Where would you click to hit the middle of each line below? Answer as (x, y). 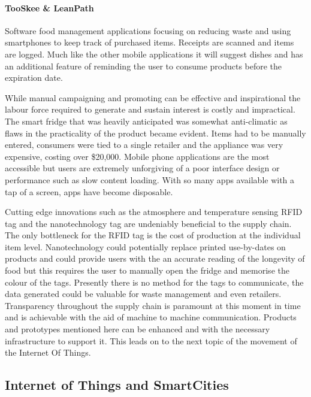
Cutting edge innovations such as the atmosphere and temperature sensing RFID (154, 212)
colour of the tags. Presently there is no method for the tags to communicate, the (154, 282)
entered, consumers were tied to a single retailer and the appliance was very (144, 145)
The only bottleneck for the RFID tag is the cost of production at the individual (153, 235)
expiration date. (34, 78)
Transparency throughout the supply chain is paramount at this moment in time (153, 305)
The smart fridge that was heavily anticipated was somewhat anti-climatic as (146, 121)
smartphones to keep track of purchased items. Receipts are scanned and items (150, 42)
